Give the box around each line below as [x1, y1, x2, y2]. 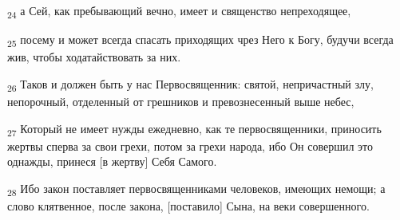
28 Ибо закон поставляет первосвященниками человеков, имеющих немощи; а [7, 179, 386, 198]
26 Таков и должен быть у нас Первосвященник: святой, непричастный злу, [7, 75, 374, 94]
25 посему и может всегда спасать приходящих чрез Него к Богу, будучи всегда [7, 31, 394, 49]
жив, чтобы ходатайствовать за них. [7, 49, 181, 65]
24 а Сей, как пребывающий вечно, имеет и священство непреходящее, [7, 2, 351, 21]
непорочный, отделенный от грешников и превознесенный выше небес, [7, 92, 354, 109]
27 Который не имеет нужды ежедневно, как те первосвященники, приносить [7, 120, 382, 139]
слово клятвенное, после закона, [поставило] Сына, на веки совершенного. [7, 198, 370, 214]
